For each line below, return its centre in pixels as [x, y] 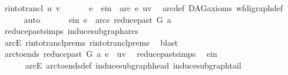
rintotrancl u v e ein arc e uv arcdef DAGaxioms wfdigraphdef [144, 8]
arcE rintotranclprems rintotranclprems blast [91, 42]
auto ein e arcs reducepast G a [97, 19]
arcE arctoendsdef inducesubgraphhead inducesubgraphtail [133, 65]
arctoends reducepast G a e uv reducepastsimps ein [111, 54]
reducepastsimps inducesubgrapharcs [71, 31]
